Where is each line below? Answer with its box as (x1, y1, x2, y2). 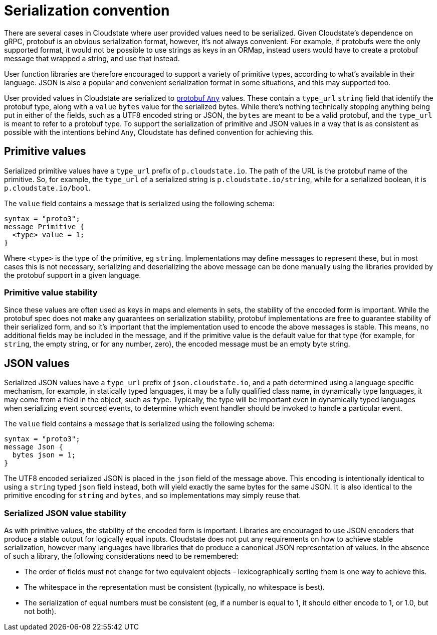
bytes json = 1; (12, 451, 76, 459)
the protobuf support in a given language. (4, 270, 141, 279)
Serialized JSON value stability (4, 508, 127, 518)
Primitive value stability (4, 287, 98, 297)
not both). (24, 606, 57, 615)
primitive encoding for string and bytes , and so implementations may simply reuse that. (4, 491, 301, 500)
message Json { (4, 443, 64, 451)
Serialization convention (4, 2, 170, 19)
